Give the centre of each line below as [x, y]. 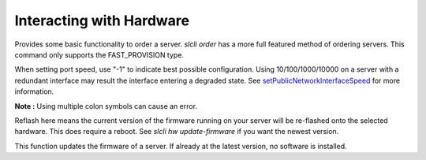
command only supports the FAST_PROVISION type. [99, 54]
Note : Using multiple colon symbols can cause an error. [106, 106]
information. [34, 91]
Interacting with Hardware [102, 20]
